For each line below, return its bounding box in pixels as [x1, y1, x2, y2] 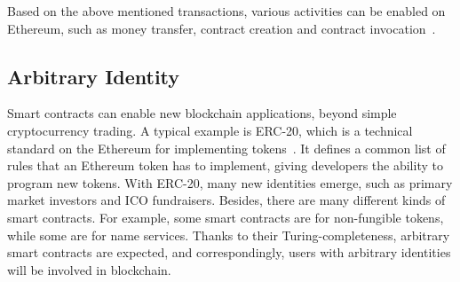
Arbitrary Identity [7, 62, 180, 90]
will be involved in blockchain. [7, 260, 171, 278]
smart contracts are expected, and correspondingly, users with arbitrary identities [7, 243, 451, 262]
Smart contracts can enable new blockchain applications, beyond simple [7, 104, 397, 122]
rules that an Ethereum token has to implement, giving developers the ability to [7, 156, 443, 175]
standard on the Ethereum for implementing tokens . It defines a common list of [7, 138, 446, 157]
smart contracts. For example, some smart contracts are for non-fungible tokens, [7, 208, 444, 226]
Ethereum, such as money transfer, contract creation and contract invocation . [7, 19, 436, 37]
